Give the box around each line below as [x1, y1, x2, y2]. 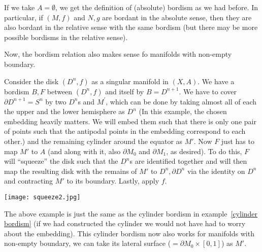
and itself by [105, 86, 144, 96]
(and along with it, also [48, 146, 121, 156]
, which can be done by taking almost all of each [106, 96, 257, 106]
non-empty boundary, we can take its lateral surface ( [4, 238, 171, 248]
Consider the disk [4, 76, 59, 86]
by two [45, 96, 67, 106]
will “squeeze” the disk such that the [4, 156, 118, 166]
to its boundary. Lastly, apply [67, 175, 159, 186]
